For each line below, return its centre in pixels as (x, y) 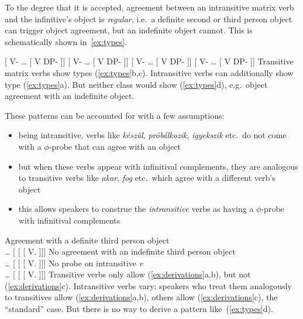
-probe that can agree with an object (115, 146)
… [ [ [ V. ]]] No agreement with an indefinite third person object (120, 251)
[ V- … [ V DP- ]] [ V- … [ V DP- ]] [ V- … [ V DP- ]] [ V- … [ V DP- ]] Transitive (149, 61)
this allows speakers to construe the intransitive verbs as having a (136, 209)
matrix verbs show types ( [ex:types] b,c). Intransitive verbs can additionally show (149, 72)
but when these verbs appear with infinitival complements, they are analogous (158, 166)
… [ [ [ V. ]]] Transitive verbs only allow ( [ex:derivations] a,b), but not (128, 274)
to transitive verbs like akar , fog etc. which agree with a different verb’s (147, 178)
